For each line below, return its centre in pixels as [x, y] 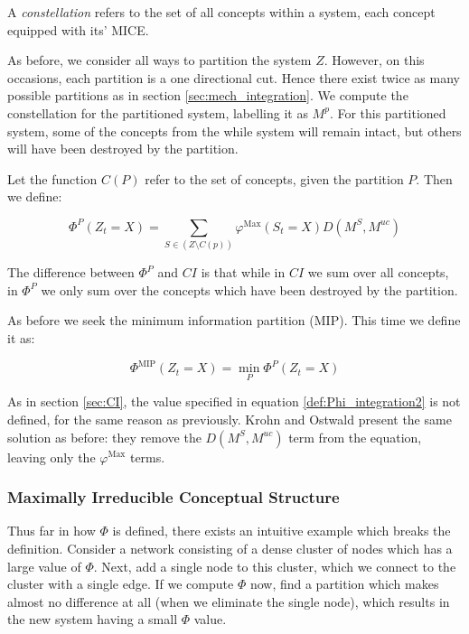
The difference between [71, 272]
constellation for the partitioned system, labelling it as [158, 112]
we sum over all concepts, [378, 272]
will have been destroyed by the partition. [123, 149]
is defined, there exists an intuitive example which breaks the [281, 531]
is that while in [243, 272]
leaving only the [52, 457]
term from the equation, [355, 437]
